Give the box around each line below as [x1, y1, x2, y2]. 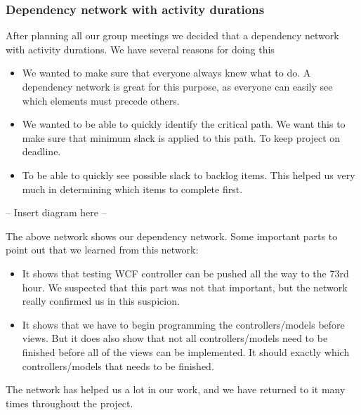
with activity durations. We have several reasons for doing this [6, 41, 275, 56]
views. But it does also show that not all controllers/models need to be [22, 331, 328, 345]
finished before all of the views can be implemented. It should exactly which [22, 344, 350, 359]
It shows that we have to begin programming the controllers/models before [22, 317, 345, 331]
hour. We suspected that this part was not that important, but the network [22, 279, 348, 294]
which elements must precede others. [22, 93, 180, 107]
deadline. [22, 144, 61, 159]
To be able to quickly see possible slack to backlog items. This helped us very [22, 167, 355, 182]
